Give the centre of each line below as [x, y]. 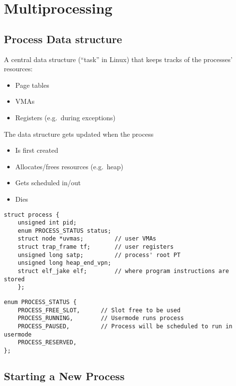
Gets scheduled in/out [48, 183]
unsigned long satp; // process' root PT [99, 255]
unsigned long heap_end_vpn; [64, 263]
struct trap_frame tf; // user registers [96, 247]
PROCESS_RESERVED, [47, 343]
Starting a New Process [64, 376]
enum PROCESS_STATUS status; [64, 231]
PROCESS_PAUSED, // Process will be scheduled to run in [125, 327]
